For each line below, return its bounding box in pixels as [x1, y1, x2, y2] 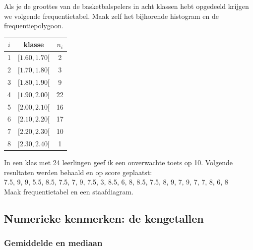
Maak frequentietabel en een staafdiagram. [4, 186, 134, 196]
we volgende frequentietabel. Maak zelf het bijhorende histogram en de [4, 10, 219, 21]
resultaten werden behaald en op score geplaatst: [4, 167, 152, 177]
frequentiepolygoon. [4, 20, 63, 31]
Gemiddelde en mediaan [4, 237, 103, 249]
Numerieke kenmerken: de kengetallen [4, 210, 204, 226]
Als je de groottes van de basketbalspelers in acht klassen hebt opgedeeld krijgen [4, 1, 249, 11]
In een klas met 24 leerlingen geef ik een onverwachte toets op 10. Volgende [4, 157, 233, 168]
